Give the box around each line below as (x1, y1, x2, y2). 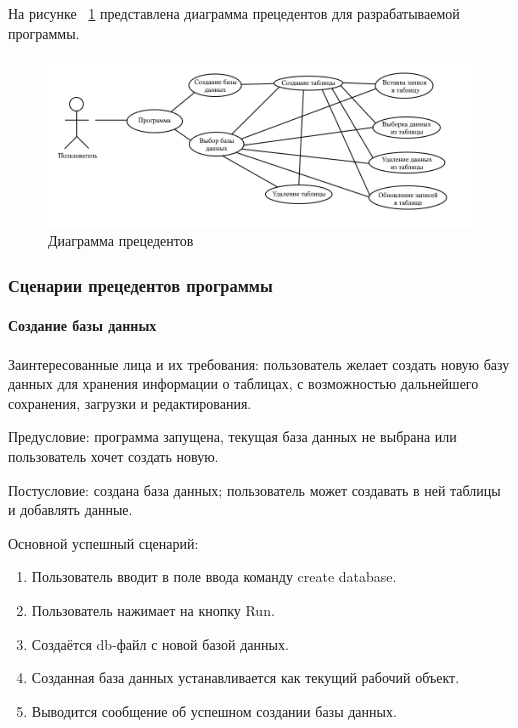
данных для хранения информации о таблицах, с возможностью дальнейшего (8, 373, 479, 394)
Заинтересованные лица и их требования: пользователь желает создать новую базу (8, 353, 510, 374)
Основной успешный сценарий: (8, 532, 199, 553)
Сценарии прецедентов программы (8, 272, 273, 297)
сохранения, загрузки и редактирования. (8, 392, 252, 413)
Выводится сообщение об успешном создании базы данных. (31, 700, 397, 721)
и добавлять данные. (8, 499, 133, 520)
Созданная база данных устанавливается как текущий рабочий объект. (31, 667, 460, 688)
